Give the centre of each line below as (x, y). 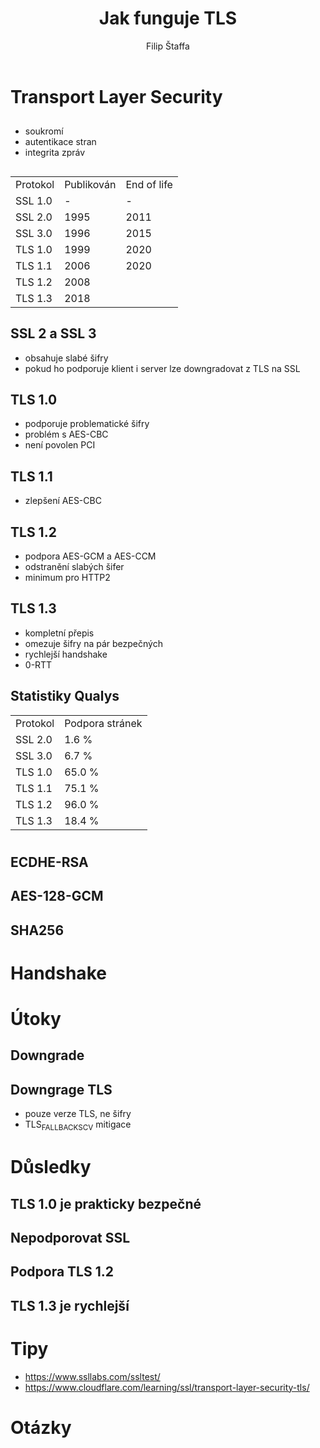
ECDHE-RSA (49, 862)
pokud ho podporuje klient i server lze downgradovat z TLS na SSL (162, 368)
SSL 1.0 (34, 200)
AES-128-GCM (57, 896)
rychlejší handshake (66, 654)
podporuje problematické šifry (87, 424)
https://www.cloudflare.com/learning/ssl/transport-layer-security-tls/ (167, 1387)
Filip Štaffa (168, 46)
